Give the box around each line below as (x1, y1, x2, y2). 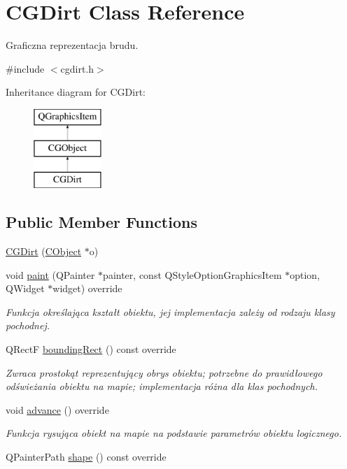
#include (6, 61, 45, 75)
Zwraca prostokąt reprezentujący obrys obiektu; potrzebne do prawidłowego (6, 365, 323, 380)
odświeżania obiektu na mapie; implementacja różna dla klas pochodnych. (6, 379, 318, 394)
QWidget (6, 281, 45, 296)
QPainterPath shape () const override (6, 449, 167, 464)
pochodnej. (6, 318, 50, 333)
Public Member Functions (6, 211, 197, 233)
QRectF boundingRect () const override (6, 342, 176, 356)
